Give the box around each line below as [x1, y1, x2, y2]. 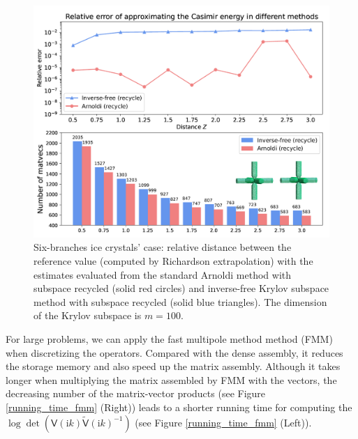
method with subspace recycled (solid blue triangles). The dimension [33, 294, 327, 309]
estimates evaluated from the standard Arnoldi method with [33, 267, 292, 282]
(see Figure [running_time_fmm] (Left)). [135, 415, 312, 429]
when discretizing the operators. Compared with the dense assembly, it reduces [6, 345, 343, 360]
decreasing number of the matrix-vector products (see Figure [6, 386, 266, 401]
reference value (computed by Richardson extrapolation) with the [33, 254, 313, 268]
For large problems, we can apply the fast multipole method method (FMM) [6, 331, 333, 346]
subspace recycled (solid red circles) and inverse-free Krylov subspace [33, 281, 329, 295]
